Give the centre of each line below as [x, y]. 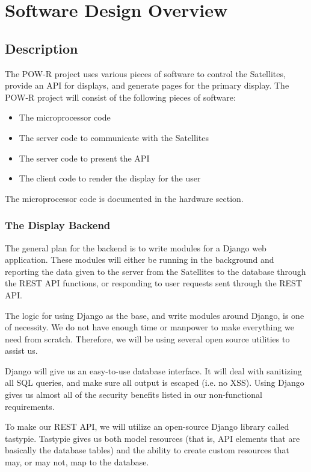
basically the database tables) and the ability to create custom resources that [147, 450]
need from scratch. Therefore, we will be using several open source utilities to [147, 338]
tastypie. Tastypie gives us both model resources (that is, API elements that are [152, 438]
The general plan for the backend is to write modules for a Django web [136, 247]
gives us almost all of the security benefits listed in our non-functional [134, 395]
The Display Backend [58, 225]
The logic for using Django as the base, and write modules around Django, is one [155, 315]
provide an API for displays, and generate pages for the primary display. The [147, 85]
